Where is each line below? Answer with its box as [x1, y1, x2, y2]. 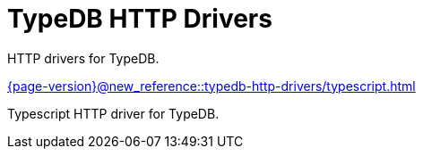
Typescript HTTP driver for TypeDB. [7, 105, 220, 121]
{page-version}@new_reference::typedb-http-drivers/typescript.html [7, 78, 416, 94]
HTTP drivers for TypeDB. [7, 50, 160, 66]
